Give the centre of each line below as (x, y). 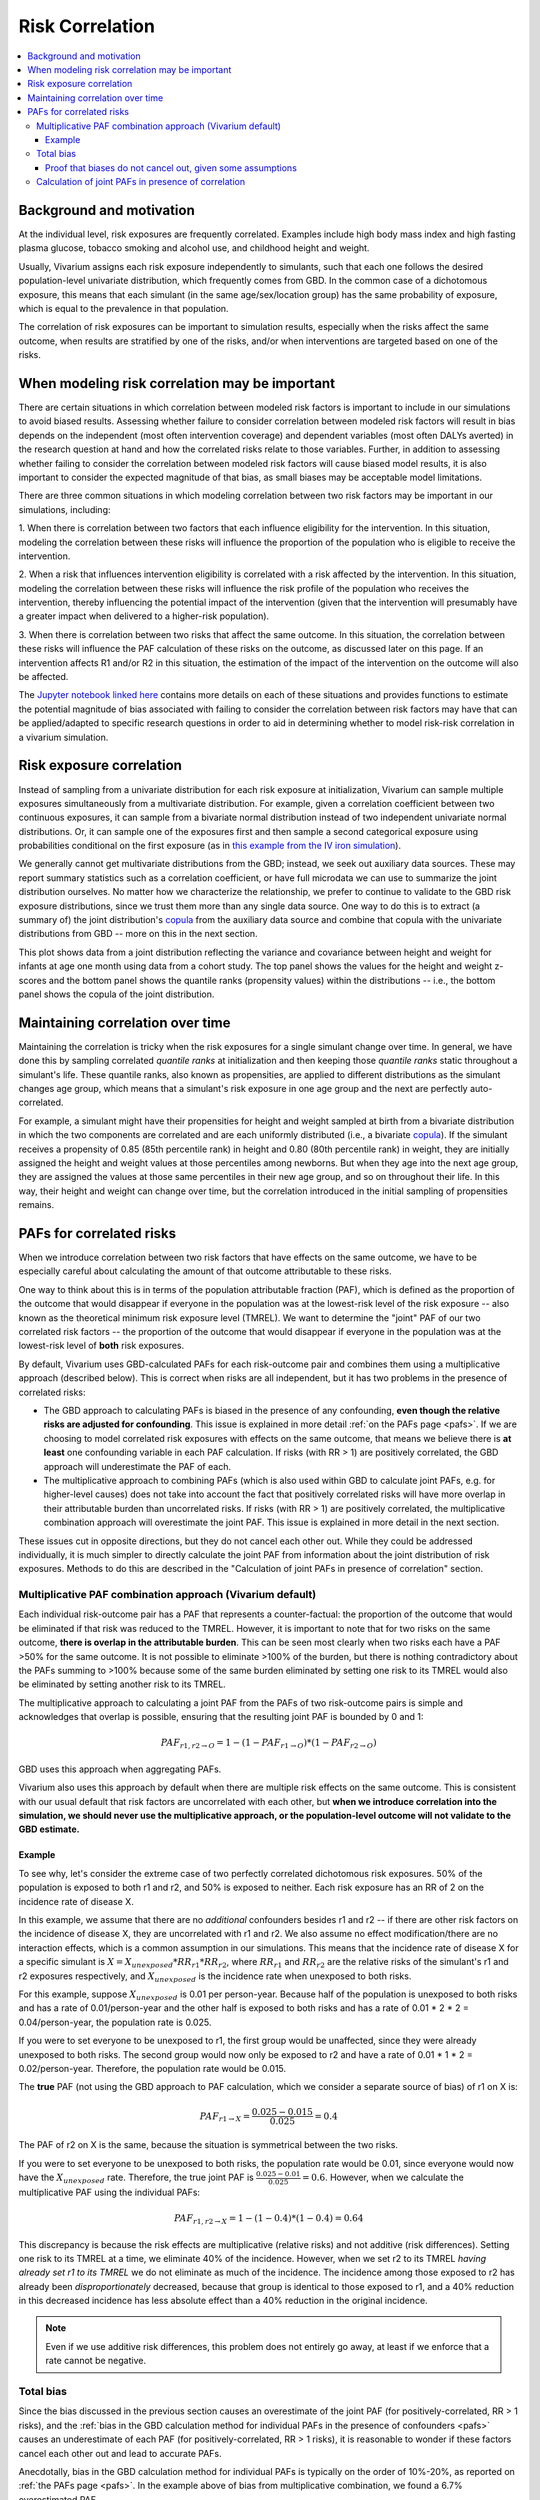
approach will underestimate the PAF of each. (137, 1466)
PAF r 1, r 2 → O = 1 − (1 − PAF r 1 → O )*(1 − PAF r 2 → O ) (268, 1744)
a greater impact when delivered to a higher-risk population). (144, 616)
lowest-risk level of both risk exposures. (101, 1346)
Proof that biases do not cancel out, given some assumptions (171, 167)
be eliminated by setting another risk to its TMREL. (122, 1684)
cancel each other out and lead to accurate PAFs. (120, 2453)
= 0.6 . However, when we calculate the (382, 2177)
